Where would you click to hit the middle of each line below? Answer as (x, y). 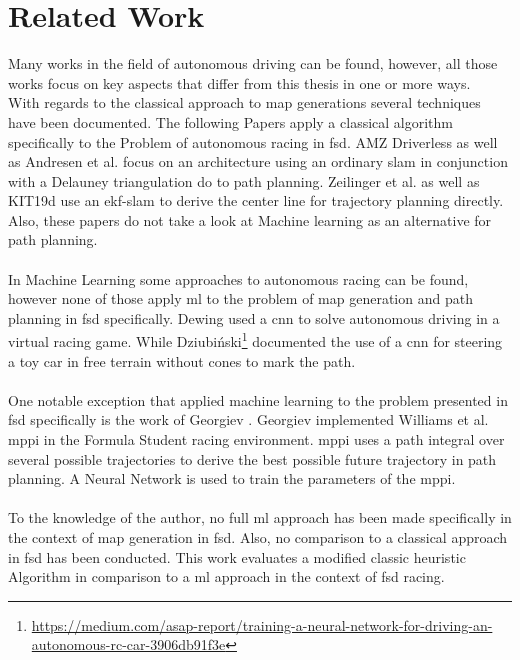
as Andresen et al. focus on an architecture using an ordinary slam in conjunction (258, 161)
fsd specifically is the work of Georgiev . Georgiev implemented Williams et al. (248, 419)
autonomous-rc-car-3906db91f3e (128, 644)
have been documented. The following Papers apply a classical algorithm (231, 121)
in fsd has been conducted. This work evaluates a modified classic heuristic (237, 556)
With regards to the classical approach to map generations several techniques (244, 102)
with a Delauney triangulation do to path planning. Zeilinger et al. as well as (244, 180)
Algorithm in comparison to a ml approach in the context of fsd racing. (226, 576)
